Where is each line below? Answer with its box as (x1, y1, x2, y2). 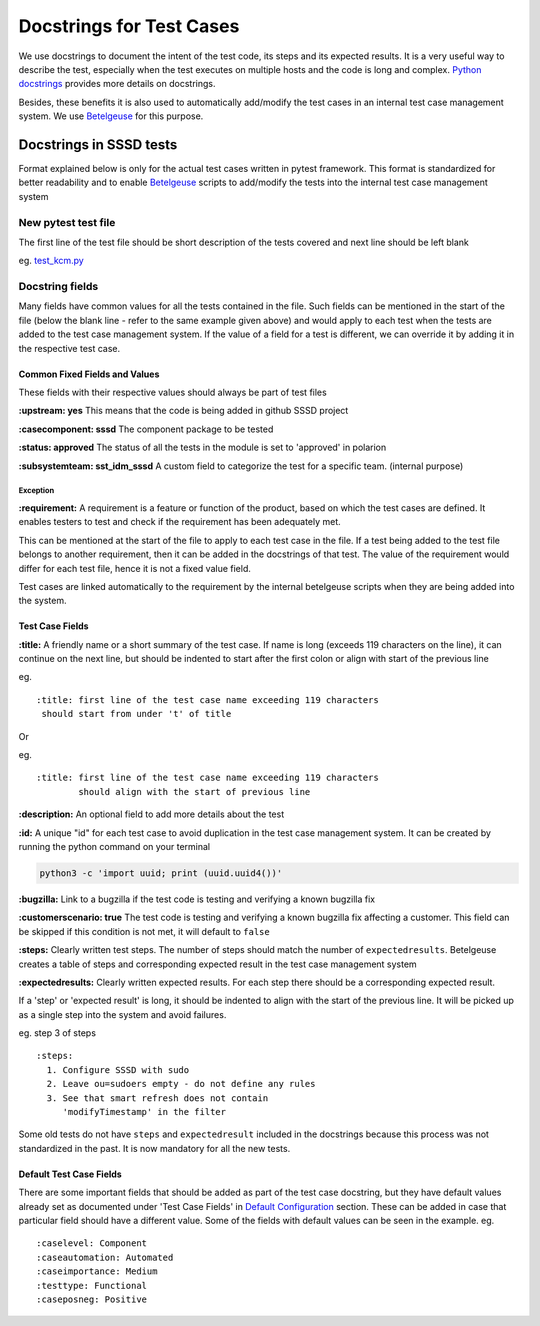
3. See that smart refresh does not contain (46, 1092, 269, 1104)
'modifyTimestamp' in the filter (62, 1106, 227, 1118)
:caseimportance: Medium (36, 1266, 158, 1277)
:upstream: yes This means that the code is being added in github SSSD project (18, 405, 349, 417)
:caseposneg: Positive (36, 1293, 148, 1305)
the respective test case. (18, 342, 121, 354)
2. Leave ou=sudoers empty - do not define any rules (46, 1078, 316, 1090)
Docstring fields (18, 280, 99, 294)
